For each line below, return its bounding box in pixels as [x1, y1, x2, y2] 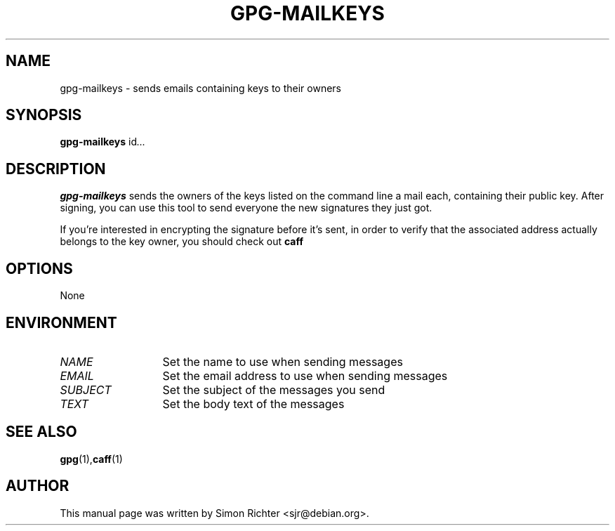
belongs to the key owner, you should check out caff [60, 235, 304, 248]
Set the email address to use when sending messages [162, 368, 448, 383]
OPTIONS [6, 259, 73, 277]
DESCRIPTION [6, 159, 106, 178]
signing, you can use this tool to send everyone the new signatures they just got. [60, 202, 432, 214]
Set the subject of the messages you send [162, 382, 385, 397]
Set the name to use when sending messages [162, 354, 403, 369]
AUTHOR [6, 477, 70, 495]
